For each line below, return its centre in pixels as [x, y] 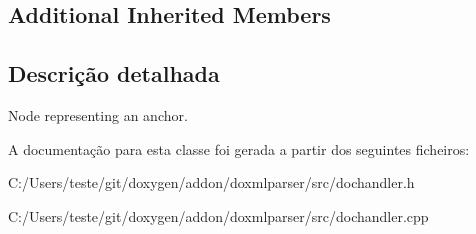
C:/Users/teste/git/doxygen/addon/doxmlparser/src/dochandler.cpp [218, 215]
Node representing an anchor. [98, 114]
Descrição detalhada [114, 73]
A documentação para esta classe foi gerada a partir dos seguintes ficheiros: [239, 148]
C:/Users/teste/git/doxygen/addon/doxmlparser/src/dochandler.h [211, 182]
